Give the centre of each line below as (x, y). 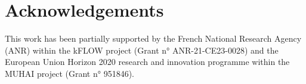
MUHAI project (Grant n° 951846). (69, 73)
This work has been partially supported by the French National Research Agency (153, 38)
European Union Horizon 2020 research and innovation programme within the (147, 62)
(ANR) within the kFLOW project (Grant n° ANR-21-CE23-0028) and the (142, 50)
